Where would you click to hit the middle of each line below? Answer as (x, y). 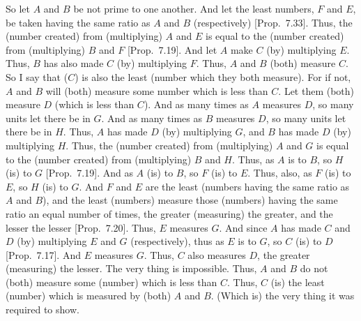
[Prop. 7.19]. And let (172, 49)
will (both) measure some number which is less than (157, 90)
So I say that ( (37, 76)
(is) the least (298, 282)
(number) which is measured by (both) (89, 296)
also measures (217, 254)
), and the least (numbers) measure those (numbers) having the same (190, 200)
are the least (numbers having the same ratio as (247, 186)
